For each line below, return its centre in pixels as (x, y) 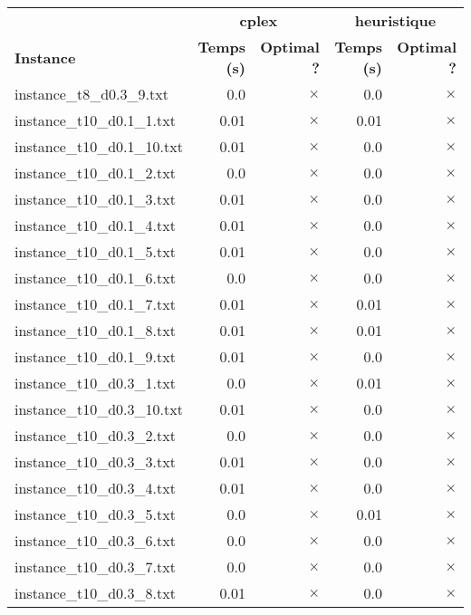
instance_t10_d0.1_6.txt (95, 278)
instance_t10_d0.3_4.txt (95, 488)
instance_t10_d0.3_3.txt (95, 461)
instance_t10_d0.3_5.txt (95, 514)
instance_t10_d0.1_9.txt (95, 356)
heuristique (395, 20)
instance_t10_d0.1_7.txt (95, 304)
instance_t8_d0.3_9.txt (91, 94)
